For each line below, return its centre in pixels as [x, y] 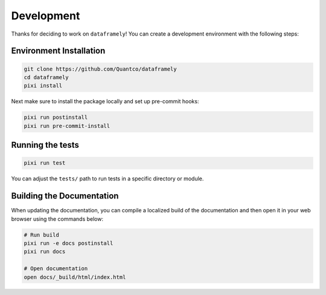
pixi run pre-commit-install [67, 126]
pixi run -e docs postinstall [69, 243]
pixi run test [45, 163]
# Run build [42, 235]
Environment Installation [58, 51]
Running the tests [45, 145]
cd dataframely [46, 77]
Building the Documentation [65, 196]
